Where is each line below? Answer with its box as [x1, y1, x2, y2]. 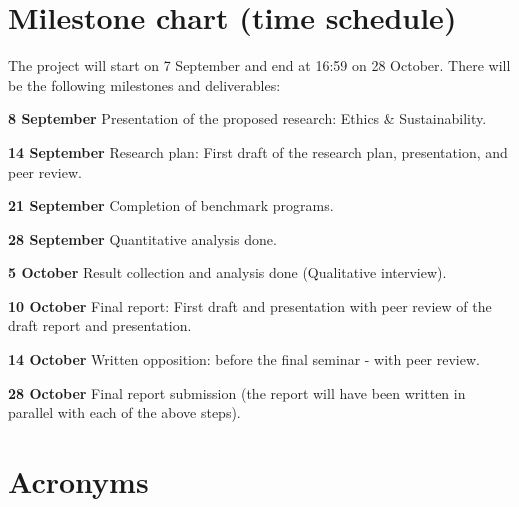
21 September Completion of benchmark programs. [8, 195, 334, 216]
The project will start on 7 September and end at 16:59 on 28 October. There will [8, 55, 511, 76]
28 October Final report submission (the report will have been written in [8, 382, 466, 403]
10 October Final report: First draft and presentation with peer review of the [8, 295, 492, 316]
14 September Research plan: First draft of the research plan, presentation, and [8, 141, 508, 162]
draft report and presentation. [8, 315, 192, 336]
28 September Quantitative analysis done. [8, 228, 277, 249]
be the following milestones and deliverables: [8, 74, 281, 95]
